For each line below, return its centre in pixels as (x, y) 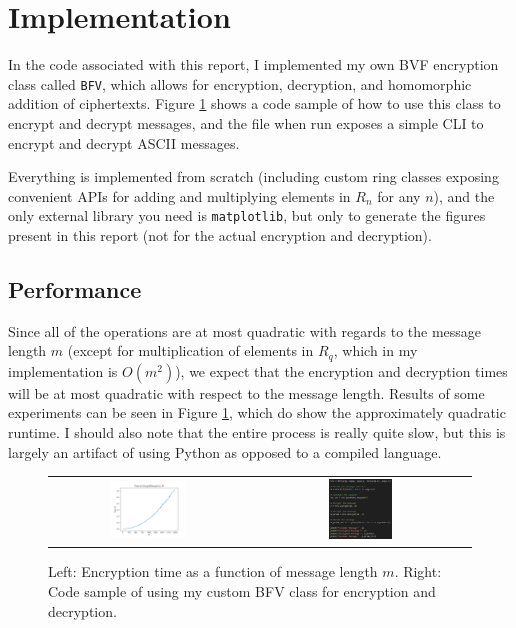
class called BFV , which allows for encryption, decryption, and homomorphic (240, 83)
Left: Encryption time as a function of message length (213, 571)
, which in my (375, 350)
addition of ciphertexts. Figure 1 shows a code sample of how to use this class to (254, 103)
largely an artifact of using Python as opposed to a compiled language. (225, 451)
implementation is (63, 370)
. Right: (418, 571)
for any (399, 195)
